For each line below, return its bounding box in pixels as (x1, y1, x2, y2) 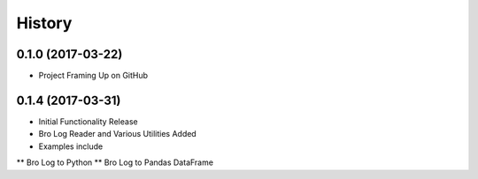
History (16, 13, 73, 33)
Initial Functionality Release (38, 116, 138, 127)
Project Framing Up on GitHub (38, 71, 149, 81)
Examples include (38, 141, 104, 152)
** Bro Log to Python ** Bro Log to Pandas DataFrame (16, 157, 214, 168)
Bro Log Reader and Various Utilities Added (38, 129, 197, 139)
